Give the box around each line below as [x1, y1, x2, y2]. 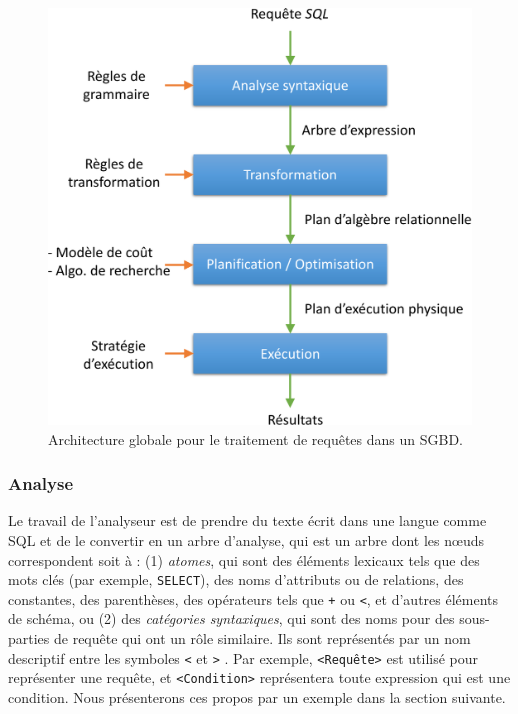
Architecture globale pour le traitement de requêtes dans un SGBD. [48, 428, 464, 449]
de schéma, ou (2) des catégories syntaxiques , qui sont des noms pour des [8, 608, 455, 629]
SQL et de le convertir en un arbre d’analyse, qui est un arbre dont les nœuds [8, 529, 484, 550]
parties [8, 628, 50, 649]
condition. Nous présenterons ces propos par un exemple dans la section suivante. [8, 686, 506, 707]
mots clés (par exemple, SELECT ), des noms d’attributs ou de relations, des [8, 569, 464, 590]
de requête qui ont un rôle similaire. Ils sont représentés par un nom [54, 628, 471, 649]
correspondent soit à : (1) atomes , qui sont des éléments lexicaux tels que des [8, 549, 480, 570]
